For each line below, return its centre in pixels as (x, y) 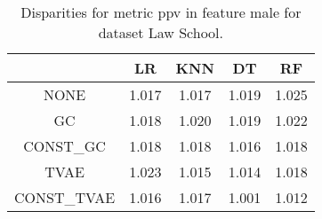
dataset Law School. (161, 32)
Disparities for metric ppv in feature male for (161, 12)
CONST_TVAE (65, 197)
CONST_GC (64, 146)
